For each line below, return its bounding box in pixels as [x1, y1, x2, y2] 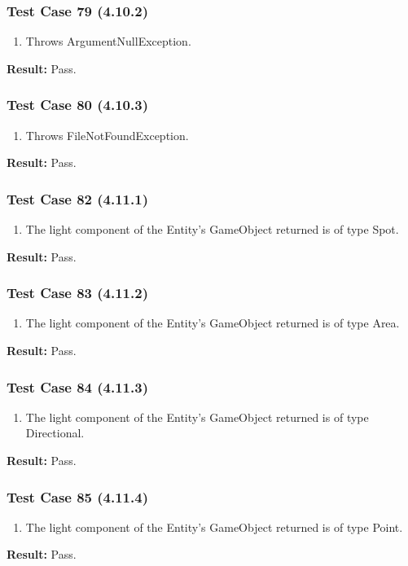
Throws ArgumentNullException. [25, 33, 191, 50]
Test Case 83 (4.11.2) [7, 283, 148, 303]
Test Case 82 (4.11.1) [7, 188, 148, 208]
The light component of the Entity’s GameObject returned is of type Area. [25, 314, 400, 331]
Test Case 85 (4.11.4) [7, 486, 148, 507]
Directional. [25, 424, 85, 441]
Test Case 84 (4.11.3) [7, 376, 148, 397]
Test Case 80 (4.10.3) [7, 94, 148, 115]
